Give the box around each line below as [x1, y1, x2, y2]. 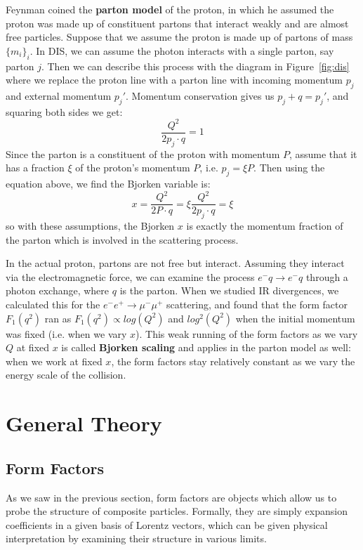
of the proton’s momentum [75, 160, 190, 175]
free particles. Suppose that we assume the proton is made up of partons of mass [6, 30, 353, 44]
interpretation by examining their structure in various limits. [6, 531, 267, 546]
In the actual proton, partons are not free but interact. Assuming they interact [6, 256, 345, 270]
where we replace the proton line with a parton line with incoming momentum [6, 72, 343, 87]
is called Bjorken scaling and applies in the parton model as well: [61, 340, 351, 355]
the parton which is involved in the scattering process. [6, 232, 239, 247]
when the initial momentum [235, 310, 355, 325]
